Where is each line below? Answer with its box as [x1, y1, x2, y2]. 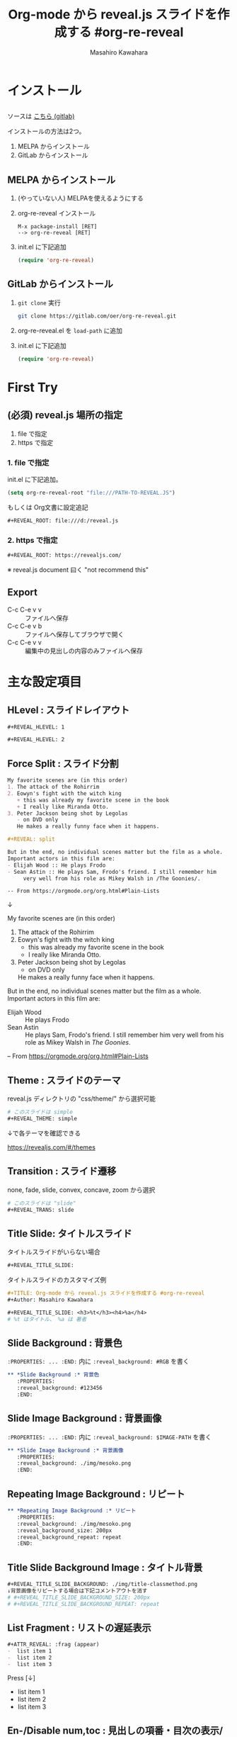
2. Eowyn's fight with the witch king [7, 789, 122, 797]
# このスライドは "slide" [7, 1199, 76, 1207]
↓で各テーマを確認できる [7, 1128, 81, 1137]
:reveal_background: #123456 [16, 1385, 103, 1392]
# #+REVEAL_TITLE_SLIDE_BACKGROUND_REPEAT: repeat [7, 1600, 160, 1607]
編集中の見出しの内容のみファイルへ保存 [25, 646, 143, 655]
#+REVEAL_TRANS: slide [7, 1206, 74, 1213]
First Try [7, 379, 58, 395]
